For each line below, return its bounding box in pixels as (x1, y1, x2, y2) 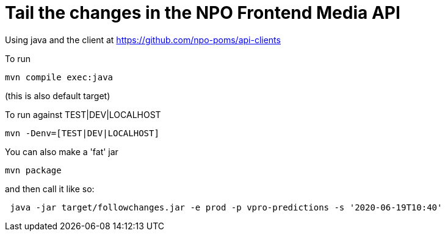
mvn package (5, 165, 62, 175)
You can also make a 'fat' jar (5, 146, 118, 157)
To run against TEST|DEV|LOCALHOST (5, 109, 161, 120)
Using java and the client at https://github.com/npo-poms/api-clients (5, 34, 281, 45)
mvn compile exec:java (5, 72, 114, 82)
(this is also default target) (5, 90, 110, 101)
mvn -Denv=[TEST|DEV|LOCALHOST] (5, 128, 159, 138)
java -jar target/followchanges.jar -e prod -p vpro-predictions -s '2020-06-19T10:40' (10, 202, 443, 212)
